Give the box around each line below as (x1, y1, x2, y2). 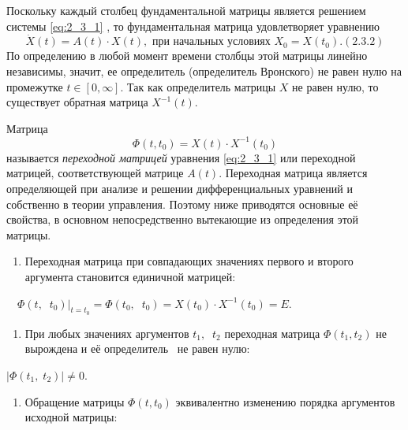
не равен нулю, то (292, 78, 379, 95)
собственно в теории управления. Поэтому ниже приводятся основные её (6, 195, 358, 212)
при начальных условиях (152, 36, 271, 48)
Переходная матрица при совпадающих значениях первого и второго (24, 253, 354, 269)
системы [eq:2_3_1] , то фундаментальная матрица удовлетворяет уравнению (6, 17, 380, 34)
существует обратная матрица (6, 94, 148, 110)
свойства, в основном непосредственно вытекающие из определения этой (6, 211, 359, 228)
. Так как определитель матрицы (120, 78, 276, 95)
